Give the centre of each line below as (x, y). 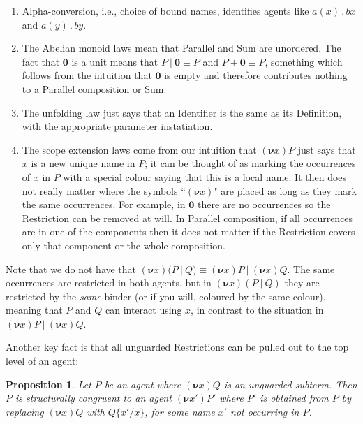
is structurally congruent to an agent (94, 398)
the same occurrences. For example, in (104, 204)
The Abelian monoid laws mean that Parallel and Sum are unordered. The (181, 48)
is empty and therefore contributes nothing (256, 75)
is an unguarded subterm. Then (290, 384)
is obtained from (294, 398)
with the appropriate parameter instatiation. (117, 126)
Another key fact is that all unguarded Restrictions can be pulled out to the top (177, 347)
